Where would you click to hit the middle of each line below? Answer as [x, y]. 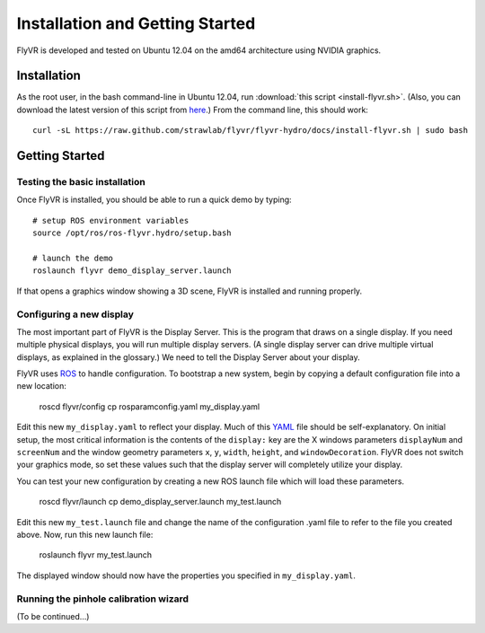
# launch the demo [73, 258]
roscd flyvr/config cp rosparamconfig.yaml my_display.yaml [150, 406]
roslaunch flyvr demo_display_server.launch [132, 271]
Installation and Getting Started [136, 23]
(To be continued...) [53, 616]
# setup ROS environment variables [111, 220]
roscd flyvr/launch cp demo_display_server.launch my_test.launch [160, 502]
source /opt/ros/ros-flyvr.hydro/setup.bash [132, 233]
